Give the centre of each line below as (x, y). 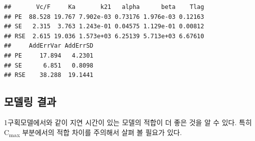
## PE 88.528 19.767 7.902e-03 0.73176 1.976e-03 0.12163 (104, 17)
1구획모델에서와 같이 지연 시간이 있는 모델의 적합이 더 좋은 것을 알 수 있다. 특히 (128, 122)
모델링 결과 (30, 102)
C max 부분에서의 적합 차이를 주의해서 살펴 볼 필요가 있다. (93, 133)
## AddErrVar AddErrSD (49, 46)
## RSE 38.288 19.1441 (49, 75)
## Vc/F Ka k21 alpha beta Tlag (104, 7)
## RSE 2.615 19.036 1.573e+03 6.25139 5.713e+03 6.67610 (104, 36)
